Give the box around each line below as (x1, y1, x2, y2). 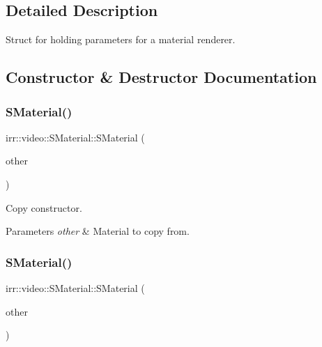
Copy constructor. (6, 200, 82, 215)
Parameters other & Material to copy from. (6, 224, 190, 238)
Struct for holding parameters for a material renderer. (6, 32, 236, 47)
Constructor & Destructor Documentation (6, 66, 317, 88)
